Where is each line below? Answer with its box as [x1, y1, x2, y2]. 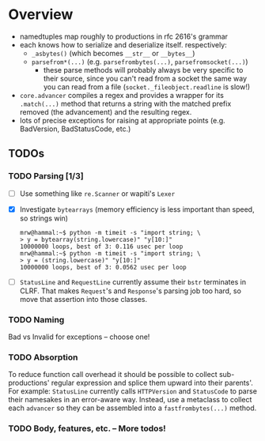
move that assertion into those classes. [19, 294, 148, 303]
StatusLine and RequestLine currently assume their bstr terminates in [19, 277, 247, 286]
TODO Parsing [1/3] [8, 171, 85, 182]
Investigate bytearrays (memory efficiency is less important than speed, [19, 204, 255, 214]
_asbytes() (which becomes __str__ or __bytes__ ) [31, 48, 195, 58]
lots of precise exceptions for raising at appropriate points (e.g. [19, 115, 225, 125]
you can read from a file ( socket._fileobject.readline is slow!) [43, 81, 251, 92]
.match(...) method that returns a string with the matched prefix [19, 99, 232, 108]
